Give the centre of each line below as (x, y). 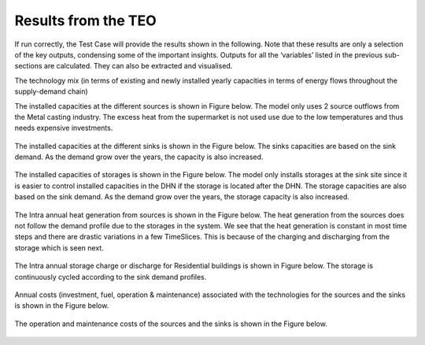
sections (28, 66)
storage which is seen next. (59, 247)
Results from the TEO (85, 20)
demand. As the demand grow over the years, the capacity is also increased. (139, 157)
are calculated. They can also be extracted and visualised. (138, 66)
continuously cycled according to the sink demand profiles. (111, 276)
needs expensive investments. (64, 128)
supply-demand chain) (51, 91)
